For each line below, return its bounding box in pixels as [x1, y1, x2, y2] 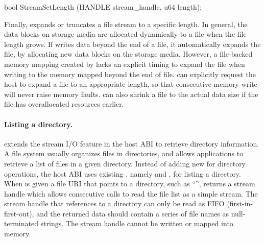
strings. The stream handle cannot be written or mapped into [40, 218, 233, 229]
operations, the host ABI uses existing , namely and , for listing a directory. [4, 168, 241, 179]
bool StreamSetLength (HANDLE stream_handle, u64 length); [4, 2, 202, 12]
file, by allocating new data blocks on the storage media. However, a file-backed [4, 49, 253, 59]
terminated [4, 218, 38, 229]
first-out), [4, 208, 34, 219]
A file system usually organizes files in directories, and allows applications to [4, 148, 244, 159]
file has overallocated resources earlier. [4, 99, 124, 109]
